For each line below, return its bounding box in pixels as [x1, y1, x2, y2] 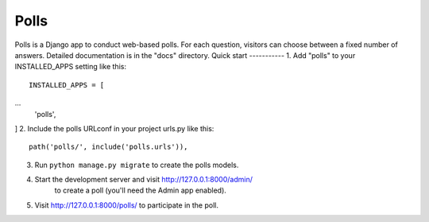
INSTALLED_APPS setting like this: [14, 62, 127, 72]
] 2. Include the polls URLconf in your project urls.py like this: [14, 123, 214, 133]
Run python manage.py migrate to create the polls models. [34, 160, 239, 169]
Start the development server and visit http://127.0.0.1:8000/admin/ [34, 175, 253, 185]
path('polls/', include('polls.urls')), [29, 142, 188, 151]
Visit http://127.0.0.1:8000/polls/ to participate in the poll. [34, 200, 218, 210]
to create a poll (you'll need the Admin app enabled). [54, 185, 226, 195]
